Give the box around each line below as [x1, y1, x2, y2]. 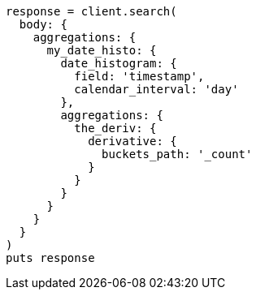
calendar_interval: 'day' [74, 83, 239, 96]
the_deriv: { [74, 122, 157, 135]
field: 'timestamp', [74, 70, 205, 83]
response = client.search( [6, 5, 177, 18]
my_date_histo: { [46, 44, 157, 57]
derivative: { [88, 135, 177, 148]
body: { [19, 18, 67, 31]
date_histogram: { [60, 57, 177, 70]
